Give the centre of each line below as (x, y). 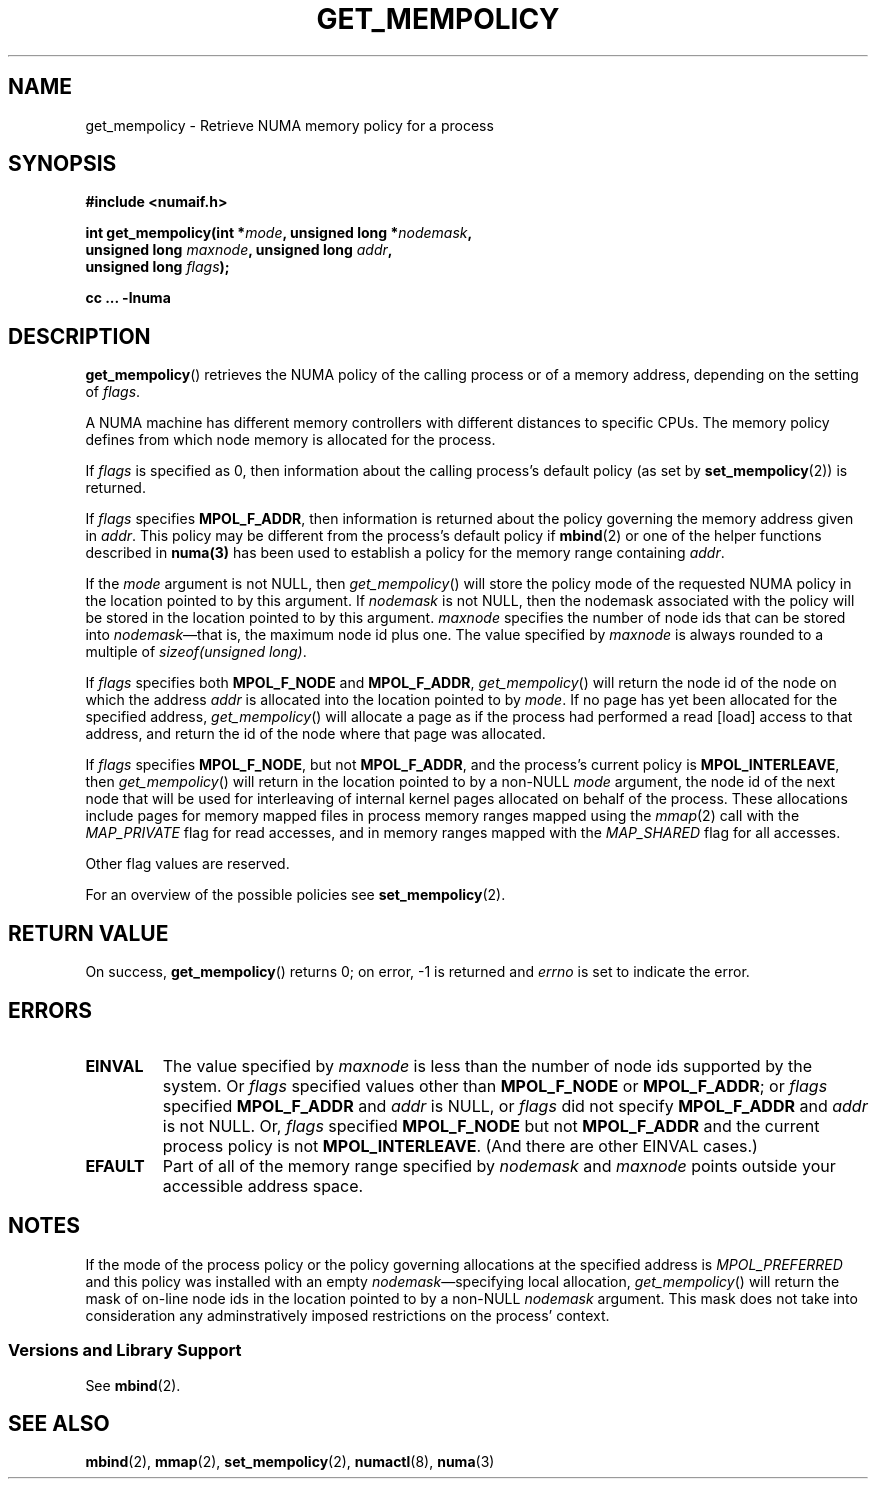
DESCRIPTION (79, 336)
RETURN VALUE (88, 933)
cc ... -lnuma (128, 298)
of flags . (113, 392)
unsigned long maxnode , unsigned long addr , (239, 250)
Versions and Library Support (125, 1350)
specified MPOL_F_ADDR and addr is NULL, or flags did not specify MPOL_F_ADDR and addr (515, 1105)
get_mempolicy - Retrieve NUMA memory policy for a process (289, 125)
